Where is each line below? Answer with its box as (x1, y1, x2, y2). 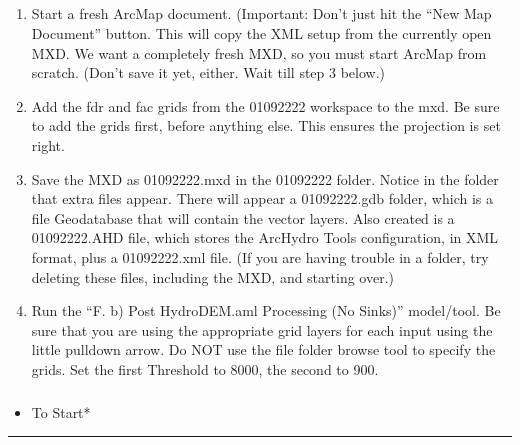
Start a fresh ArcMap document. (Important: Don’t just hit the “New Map (31, 3, 492, 24)
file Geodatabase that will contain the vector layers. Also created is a (31, 207, 455, 228)
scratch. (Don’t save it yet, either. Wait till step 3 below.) (31, 62, 386, 83)
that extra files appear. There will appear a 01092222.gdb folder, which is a (31, 188, 493, 209)
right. (31, 134, 65, 155)
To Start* (31, 401, 91, 422)
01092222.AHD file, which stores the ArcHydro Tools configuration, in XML (31, 227, 499, 248)
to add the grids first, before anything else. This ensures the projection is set (31, 115, 501, 136)
